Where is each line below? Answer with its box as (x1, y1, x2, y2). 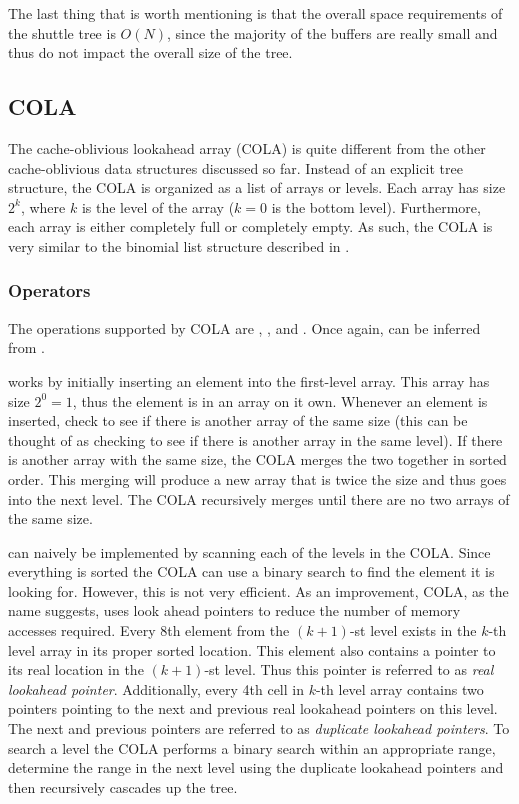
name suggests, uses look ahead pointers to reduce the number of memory (8, 600, 461, 621)
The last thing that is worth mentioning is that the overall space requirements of (8, 3, 503, 23)
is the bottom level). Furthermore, (271, 196, 481, 217)
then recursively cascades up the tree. (8, 776, 238, 797)
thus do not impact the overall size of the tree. (8, 42, 293, 63)
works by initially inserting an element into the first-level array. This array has (8, 370, 490, 391)
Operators (8, 278, 91, 303)
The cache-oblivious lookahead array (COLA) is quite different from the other (8, 137, 486, 158)
